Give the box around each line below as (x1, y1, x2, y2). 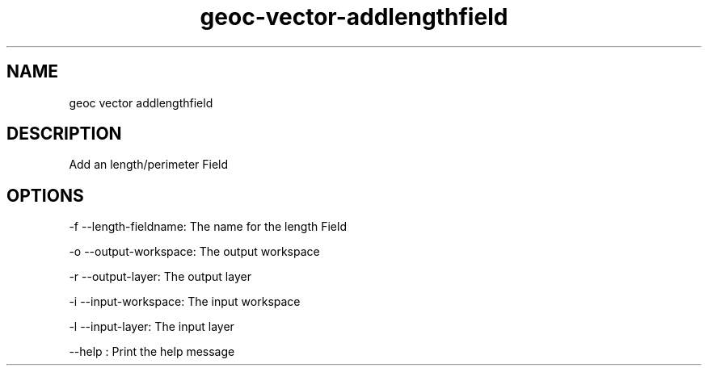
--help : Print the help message (69, 345, 235, 359)
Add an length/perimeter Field (69, 157, 229, 172)
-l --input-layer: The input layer (69, 320, 234, 334)
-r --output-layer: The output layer (69, 270, 251, 284)
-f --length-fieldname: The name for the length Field (69, 219, 347, 234)
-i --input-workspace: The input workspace (69, 295, 301, 309)
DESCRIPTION (6, 123, 122, 144)
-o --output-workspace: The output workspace (69, 245, 320, 259)
